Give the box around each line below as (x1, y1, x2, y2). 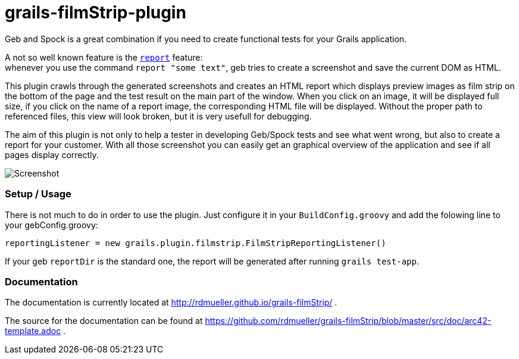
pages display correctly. (5, 149, 99, 160)
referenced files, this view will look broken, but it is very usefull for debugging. (5, 111, 312, 121)
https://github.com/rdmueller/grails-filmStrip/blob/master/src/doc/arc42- (205, 316, 492, 326)
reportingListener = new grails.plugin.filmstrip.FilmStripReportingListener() (5, 238, 386, 248)
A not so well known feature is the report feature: (5, 52, 203, 62)
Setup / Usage (5, 188, 71, 200)
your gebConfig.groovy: (5, 219, 98, 230)
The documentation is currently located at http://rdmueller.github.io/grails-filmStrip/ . (5, 297, 337, 308)
